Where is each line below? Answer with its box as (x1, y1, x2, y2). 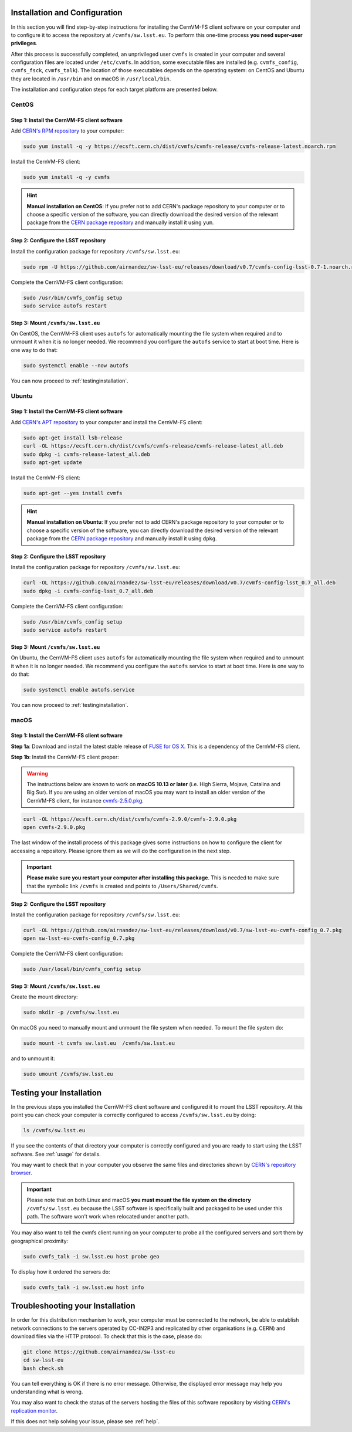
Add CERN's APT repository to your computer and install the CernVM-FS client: (11, 418, 202, 425)
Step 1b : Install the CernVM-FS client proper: (11, 754, 120, 761)
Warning (26, 770, 48, 777)
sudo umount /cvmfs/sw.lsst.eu (23, 1071, 114, 1078)
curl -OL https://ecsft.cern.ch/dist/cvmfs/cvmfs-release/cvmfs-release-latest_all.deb (23, 443, 283, 449)
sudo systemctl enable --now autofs (23, 362, 129, 369)
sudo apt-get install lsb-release (23, 434, 123, 441)
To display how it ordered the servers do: (11, 1268, 111, 1275)
